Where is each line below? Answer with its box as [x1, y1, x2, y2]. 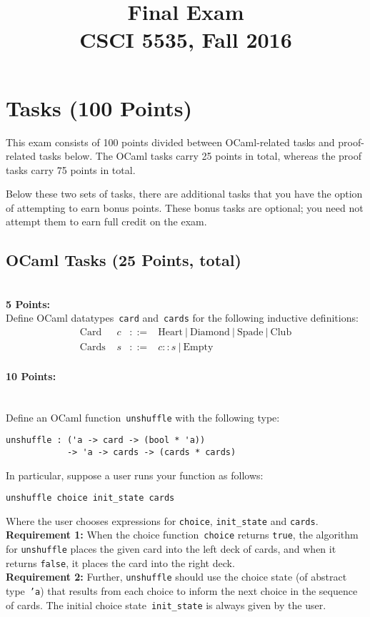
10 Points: [6, 368, 56, 383]
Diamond [190, 327, 230, 338]
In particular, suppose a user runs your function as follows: [6, 467, 264, 482]
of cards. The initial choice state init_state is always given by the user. [6, 597, 326, 612]
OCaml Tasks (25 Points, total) [6, 249, 241, 271]
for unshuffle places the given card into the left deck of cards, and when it [6, 541, 336, 556]
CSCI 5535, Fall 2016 [79, 25, 292, 54]
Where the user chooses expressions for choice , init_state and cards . [6, 513, 319, 528]
